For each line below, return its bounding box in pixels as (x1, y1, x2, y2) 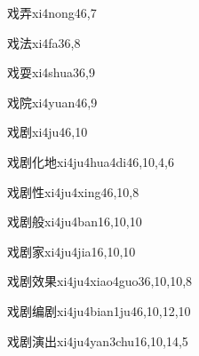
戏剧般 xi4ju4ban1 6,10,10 (7, 212, 142, 231)
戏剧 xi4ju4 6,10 (7, 123, 88, 141)
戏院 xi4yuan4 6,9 (7, 92, 98, 111)
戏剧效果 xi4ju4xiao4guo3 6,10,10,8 (7, 272, 193, 290)
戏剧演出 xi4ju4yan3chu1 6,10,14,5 (7, 331, 188, 350)
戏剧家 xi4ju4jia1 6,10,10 (7, 241, 136, 260)
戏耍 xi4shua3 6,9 (7, 63, 95, 82)
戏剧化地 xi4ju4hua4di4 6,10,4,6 (7, 152, 174, 170)
